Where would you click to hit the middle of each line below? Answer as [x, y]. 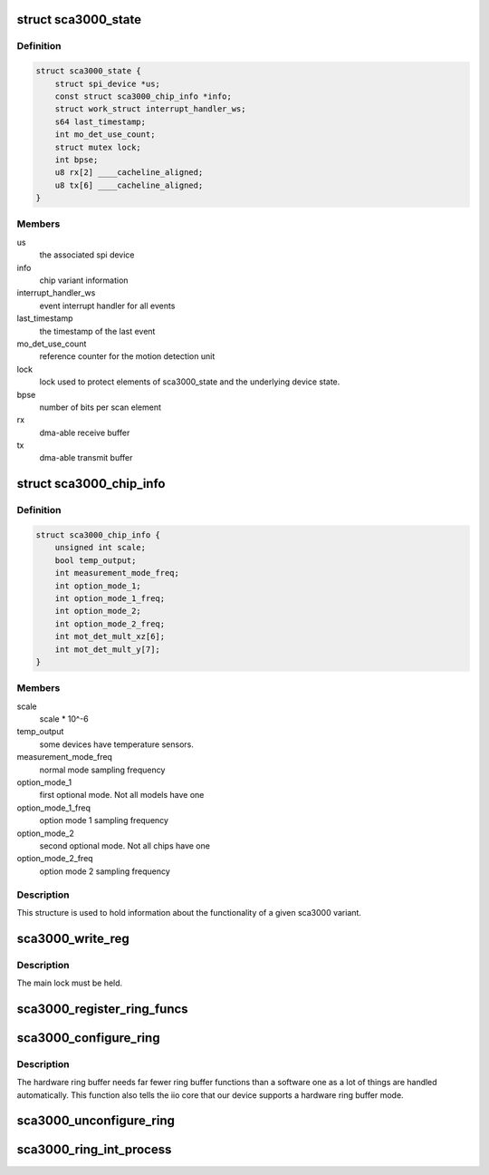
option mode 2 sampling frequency [105, 871]
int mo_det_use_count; [105, 135]
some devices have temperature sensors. [117, 744]
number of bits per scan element [101, 407]
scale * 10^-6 [64, 719]
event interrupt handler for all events [107, 306]
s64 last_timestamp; [101, 121]
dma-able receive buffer [85, 432]
